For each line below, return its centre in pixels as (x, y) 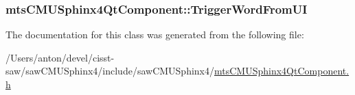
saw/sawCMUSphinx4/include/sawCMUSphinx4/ (110, 71)
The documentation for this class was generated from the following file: (155, 35)
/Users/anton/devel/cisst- (60, 57)
